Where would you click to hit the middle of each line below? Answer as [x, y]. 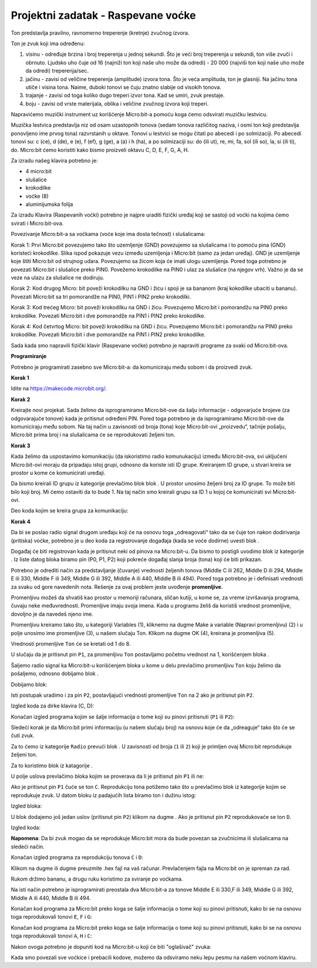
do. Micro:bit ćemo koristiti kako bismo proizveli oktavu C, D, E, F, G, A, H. [100, 150]
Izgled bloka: [26, 806]
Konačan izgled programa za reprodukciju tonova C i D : [77, 858]
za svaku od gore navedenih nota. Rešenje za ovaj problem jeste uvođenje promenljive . [117, 586]
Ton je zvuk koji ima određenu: [48, 43]
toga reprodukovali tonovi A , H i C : [51, 936]
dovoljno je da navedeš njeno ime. [52, 614]
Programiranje [29, 356]
